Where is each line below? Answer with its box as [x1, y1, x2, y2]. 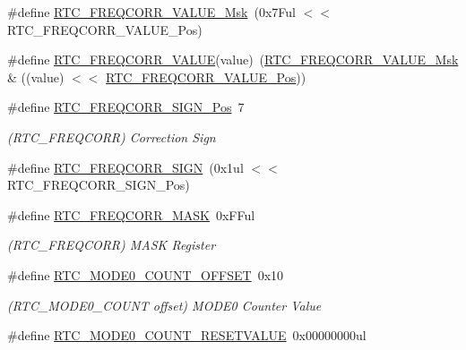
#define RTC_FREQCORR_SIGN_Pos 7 [7, 98, 245, 116]
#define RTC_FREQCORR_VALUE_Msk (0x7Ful [7, 3, 296, 21]
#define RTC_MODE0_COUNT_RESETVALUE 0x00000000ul [7, 326, 367, 345]
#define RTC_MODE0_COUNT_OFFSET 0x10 [7, 265, 284, 284]
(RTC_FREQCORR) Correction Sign [7, 127, 216, 146]
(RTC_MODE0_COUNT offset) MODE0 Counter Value [7, 295, 322, 314]
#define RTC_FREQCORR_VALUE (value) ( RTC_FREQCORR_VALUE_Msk [7, 50, 459, 69]
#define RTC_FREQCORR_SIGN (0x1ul [7, 158, 244, 176]
